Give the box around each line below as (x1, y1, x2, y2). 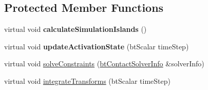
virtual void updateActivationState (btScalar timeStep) (4, 41, 189, 51)
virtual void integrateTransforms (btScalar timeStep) (4, 75, 171, 86)
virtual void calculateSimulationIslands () (4, 24, 147, 34)
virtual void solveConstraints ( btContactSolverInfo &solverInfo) (4, 58, 204, 69)
